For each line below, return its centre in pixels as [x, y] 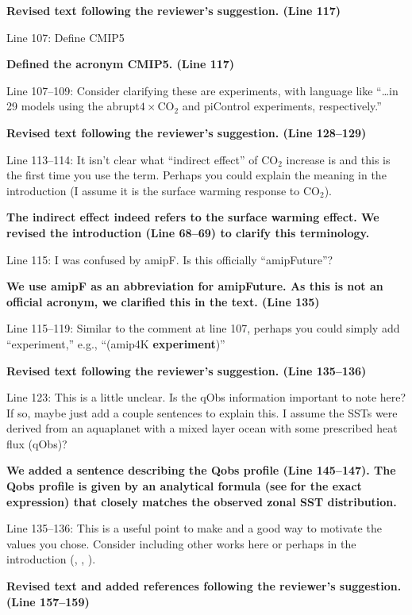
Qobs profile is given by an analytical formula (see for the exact [184, 486]
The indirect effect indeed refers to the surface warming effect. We [193, 217]
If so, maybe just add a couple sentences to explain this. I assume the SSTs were [202, 412]
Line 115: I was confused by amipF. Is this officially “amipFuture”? [170, 259]
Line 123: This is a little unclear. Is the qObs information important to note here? [206, 397]
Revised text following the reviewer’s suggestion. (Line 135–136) [187, 370]
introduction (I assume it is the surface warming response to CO [163, 190]
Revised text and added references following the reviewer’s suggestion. [204, 586]
